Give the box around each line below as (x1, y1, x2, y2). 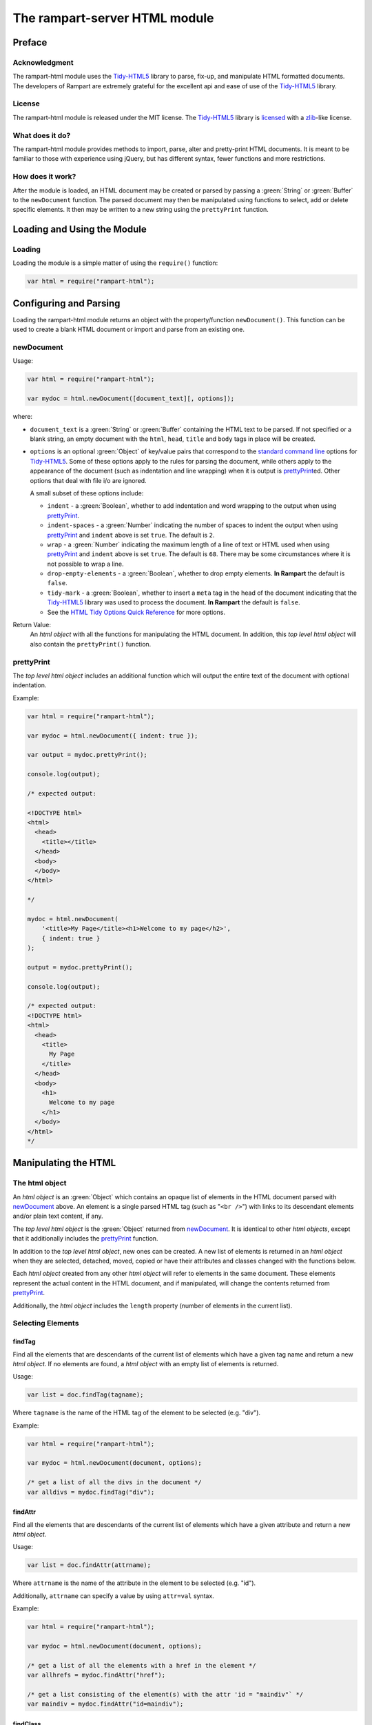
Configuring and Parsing (12, 297, 121, 309)
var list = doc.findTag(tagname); (27, 1391, 144, 1399)
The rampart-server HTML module (12, 10, 214, 26)
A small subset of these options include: (30, 489, 144, 497)
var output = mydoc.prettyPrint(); (27, 751, 147, 759)
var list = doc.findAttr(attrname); (27, 1561, 152, 1569)
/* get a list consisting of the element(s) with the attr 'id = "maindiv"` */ (27, 1690, 304, 1698)
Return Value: (12, 621, 52, 629)
